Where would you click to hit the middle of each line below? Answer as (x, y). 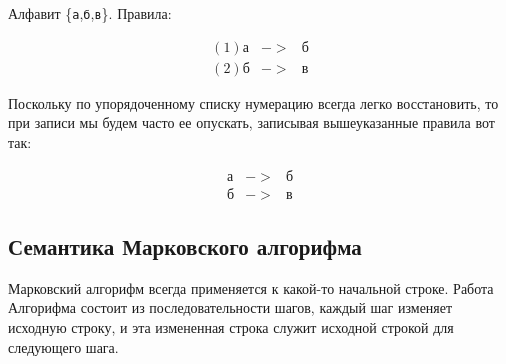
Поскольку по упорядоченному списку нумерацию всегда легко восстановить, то (253, 102)
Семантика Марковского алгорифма (185, 245)
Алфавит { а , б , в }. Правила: (90, 13)
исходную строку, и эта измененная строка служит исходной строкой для (231, 326)
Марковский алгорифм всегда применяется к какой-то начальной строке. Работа (251, 287)
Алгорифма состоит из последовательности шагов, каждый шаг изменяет (230, 307)
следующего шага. (63, 346)
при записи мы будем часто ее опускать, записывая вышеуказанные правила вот (251, 122)
